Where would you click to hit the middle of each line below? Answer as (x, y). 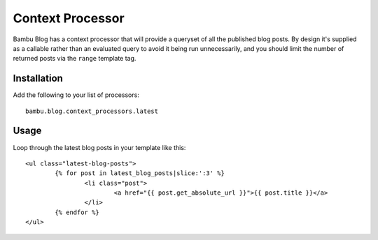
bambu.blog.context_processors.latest (92, 111)
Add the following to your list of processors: (76, 95)
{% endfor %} (77, 212)
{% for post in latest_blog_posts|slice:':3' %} (140, 173)
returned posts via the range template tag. (75, 59)
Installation (38, 78)
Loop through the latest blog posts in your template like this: (99, 147)
